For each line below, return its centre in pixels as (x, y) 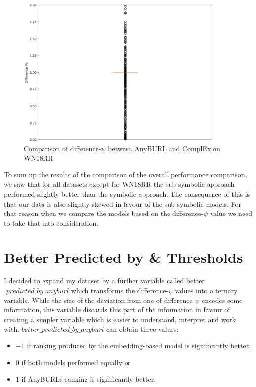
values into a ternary (206, 290)
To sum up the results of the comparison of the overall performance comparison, (126, 174)
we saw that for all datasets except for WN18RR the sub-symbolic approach (119, 184)
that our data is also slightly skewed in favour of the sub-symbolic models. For (123, 203)
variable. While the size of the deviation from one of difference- (100, 300)
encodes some (222, 300)
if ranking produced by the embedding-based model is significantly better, (139, 346)
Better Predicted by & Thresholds (124, 257)
